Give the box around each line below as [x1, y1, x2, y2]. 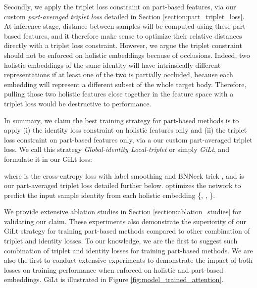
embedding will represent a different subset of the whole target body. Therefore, [4, 79, 247, 89]
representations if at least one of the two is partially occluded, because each [4, 69, 233, 80]
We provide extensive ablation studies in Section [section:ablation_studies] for [4, 206, 241, 217]
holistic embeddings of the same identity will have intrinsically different [4, 59, 221, 70]
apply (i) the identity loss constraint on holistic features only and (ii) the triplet [4, 125, 247, 135]
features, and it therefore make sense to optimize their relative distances [23, 30, 242, 41]
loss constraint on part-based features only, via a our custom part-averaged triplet [4, 134, 253, 144]
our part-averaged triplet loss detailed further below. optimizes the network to [4, 180, 241, 191]
